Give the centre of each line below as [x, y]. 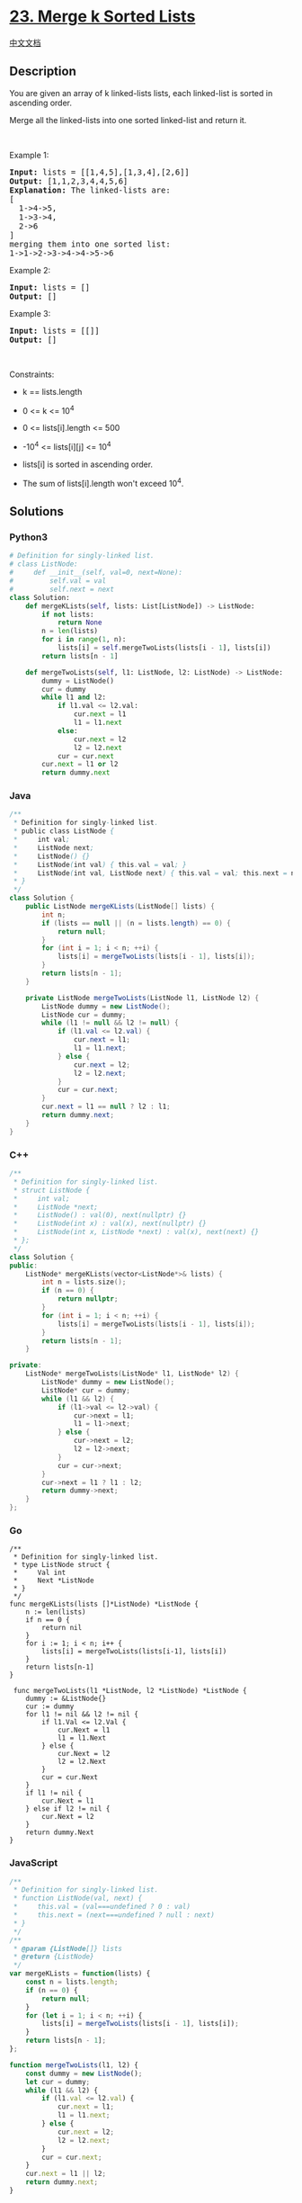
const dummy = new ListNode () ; [84, 2073]
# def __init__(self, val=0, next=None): [96, 573]
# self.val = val [58, 581]
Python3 [28, 537]
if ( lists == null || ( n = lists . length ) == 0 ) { [136, 923]
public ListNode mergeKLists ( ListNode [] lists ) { [120, 907]
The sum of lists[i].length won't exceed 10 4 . [103, 483]
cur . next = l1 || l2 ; [66, 2174]
